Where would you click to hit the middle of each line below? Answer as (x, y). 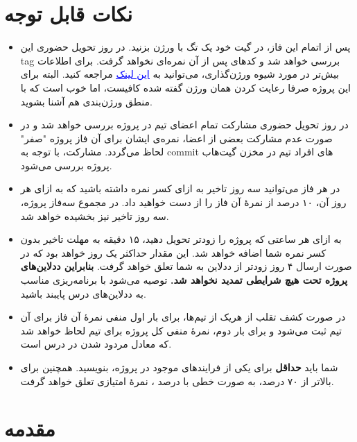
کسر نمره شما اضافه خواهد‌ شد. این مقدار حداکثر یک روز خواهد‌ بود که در (173, 252)
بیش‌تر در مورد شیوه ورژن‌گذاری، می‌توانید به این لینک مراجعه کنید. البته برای (180, 74)
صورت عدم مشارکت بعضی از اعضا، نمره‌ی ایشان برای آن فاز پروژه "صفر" (176, 138)
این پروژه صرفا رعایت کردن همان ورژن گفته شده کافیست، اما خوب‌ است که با (185, 87)
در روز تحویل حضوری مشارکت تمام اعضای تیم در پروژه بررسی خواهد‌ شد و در (184, 125)
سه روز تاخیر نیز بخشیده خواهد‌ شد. (95, 215)
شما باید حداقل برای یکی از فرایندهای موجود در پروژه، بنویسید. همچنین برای (179, 367)
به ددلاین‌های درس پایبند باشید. (83, 293)
